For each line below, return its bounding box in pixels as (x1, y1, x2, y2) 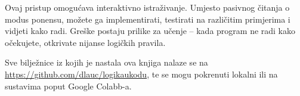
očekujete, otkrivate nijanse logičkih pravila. (5, 36, 166, 48)
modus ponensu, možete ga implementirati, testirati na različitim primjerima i (5, 13, 290, 25)
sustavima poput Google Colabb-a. (5, 79, 132, 92)
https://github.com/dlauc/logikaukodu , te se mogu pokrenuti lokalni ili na (5, 67, 278, 80)
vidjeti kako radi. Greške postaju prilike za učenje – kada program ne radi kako (5, 24, 296, 37)
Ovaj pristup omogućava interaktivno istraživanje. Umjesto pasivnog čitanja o (5, 1, 290, 13)
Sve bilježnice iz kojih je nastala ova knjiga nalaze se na (5, 56, 208, 69)
